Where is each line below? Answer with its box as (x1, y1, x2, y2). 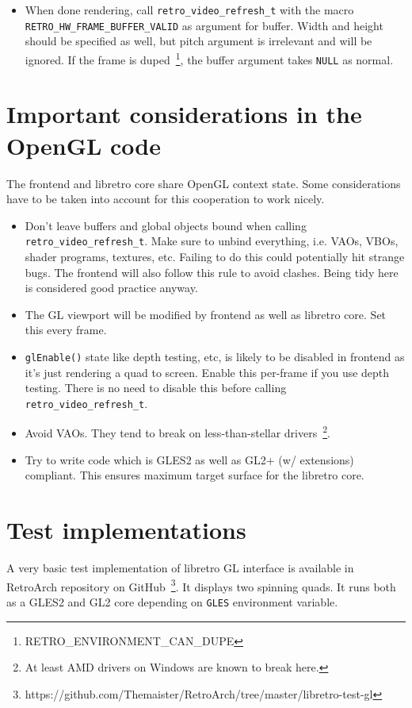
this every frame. (25, 321, 107, 338)
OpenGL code (6, 129, 161, 161)
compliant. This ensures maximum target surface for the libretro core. (25, 467, 364, 483)
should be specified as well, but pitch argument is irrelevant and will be (25, 33, 372, 49)
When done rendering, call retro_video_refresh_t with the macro (25, 2, 354, 17)
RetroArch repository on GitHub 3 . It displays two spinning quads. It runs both (6, 575, 396, 594)
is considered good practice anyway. (25, 279, 198, 296)
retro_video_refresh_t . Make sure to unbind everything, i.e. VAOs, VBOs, (25, 233, 399, 249)
